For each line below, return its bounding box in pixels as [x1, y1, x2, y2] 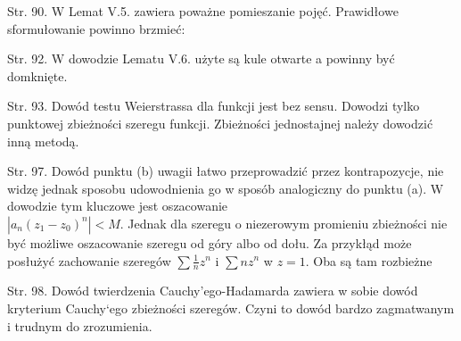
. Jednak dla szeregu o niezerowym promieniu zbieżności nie [119, 213, 448, 232]
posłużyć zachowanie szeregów [7, 251, 171, 270]
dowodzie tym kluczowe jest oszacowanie [7, 196, 228, 215]
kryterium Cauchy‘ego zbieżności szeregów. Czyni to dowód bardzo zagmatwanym [7, 298, 455, 317]
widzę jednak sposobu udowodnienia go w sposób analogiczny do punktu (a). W [7, 179, 444, 197]
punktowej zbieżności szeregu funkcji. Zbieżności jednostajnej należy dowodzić [7, 113, 433, 132]
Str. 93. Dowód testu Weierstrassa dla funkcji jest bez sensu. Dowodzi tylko [7, 96, 420, 115]
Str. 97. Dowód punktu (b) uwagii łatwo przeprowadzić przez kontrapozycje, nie [7, 162, 444, 180]
